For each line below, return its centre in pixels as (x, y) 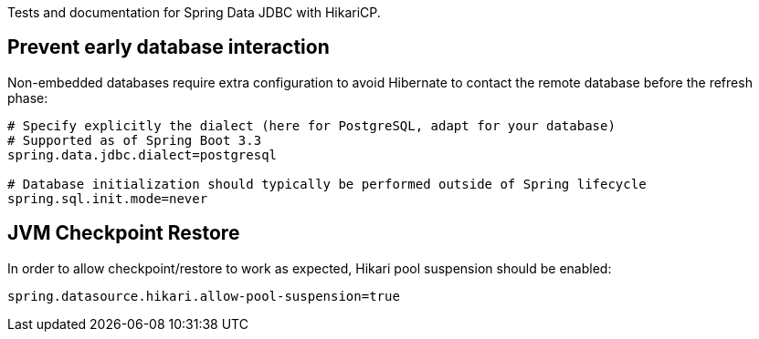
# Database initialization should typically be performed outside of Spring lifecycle (327, 184)
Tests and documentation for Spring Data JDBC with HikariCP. (194, 12)
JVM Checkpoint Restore (124, 233)
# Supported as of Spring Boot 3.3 (135, 140)
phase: (28, 98)
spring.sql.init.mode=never (108, 198)
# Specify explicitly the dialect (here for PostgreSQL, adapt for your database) (311, 125)
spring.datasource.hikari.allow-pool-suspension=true (204, 296)
